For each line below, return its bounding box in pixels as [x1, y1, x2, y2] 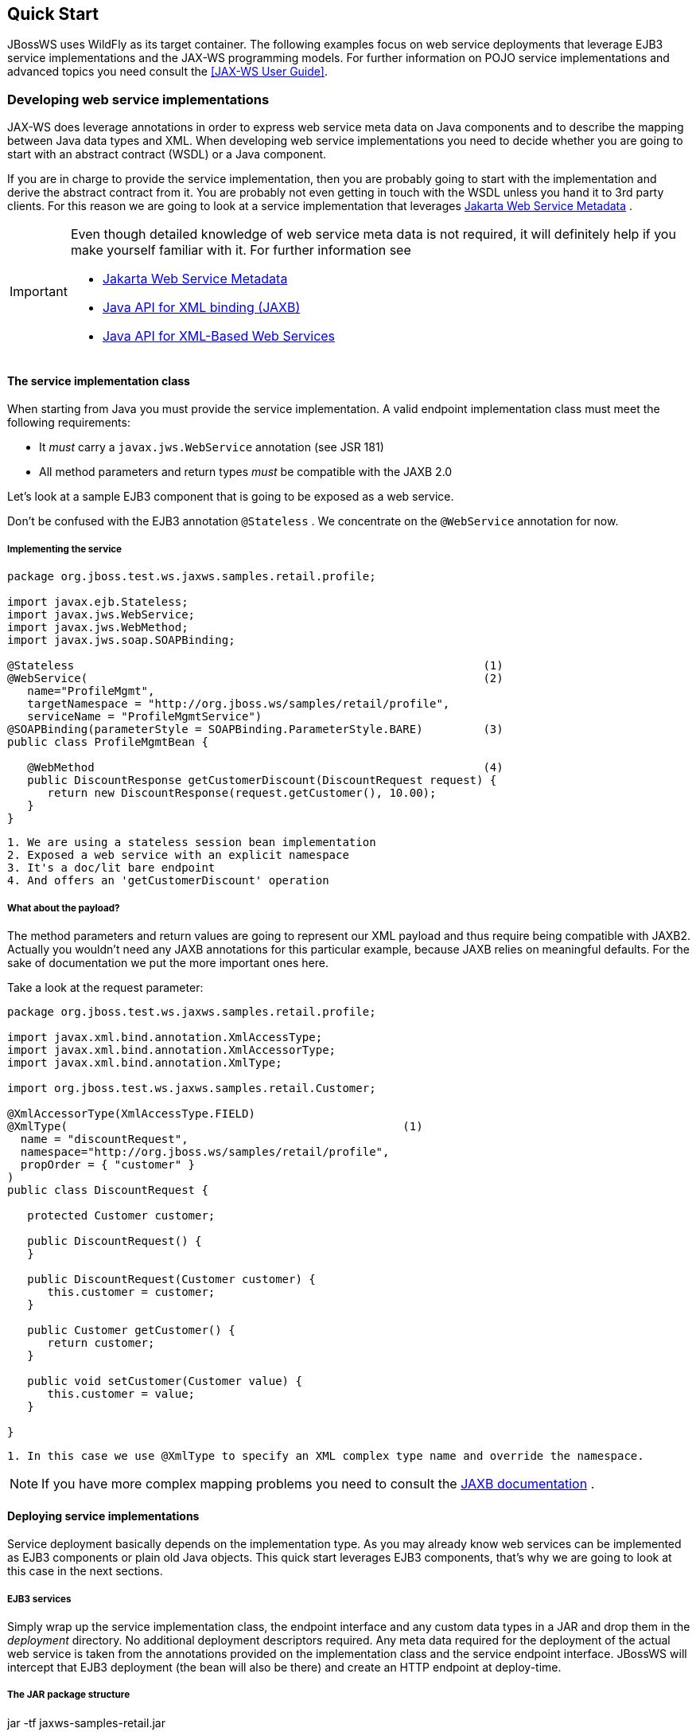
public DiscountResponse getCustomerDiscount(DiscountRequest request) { [27, 774, 497, 787]
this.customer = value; [47, 1387, 196, 1400]
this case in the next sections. [7, 1564, 163, 1578]
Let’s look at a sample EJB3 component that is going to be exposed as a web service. [7, 490, 454, 504]
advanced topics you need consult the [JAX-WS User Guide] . [7, 64, 328, 79]
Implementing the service [7, 543, 122, 555]
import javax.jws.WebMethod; [7, 621, 189, 634]
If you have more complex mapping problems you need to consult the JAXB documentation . [41, 1475, 595, 1492]
